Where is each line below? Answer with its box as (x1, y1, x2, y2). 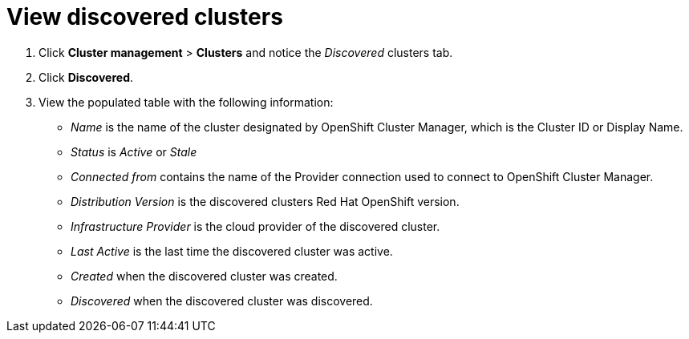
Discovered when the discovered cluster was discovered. (71, 293, 373, 308)
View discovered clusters (6, 3, 283, 30)
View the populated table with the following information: (39, 95, 334, 109)
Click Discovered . (39, 70, 134, 84)
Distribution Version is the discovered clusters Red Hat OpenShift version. (71, 194, 460, 208)
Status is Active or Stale (71, 144, 197, 159)
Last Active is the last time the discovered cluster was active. (71, 244, 393, 258)
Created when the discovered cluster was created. (71, 268, 338, 283)
